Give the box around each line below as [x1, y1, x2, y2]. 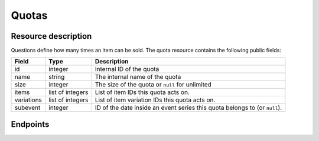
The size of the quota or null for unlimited [95, 80, 212, 89]
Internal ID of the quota [95, 65, 159, 73]
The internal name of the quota [95, 73, 181, 81]
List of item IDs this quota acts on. [95, 88, 190, 96]
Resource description [11, 31, 92, 41]
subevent [14, 103, 41, 112]
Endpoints [11, 119, 50, 129]
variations [14, 96, 43, 104]
